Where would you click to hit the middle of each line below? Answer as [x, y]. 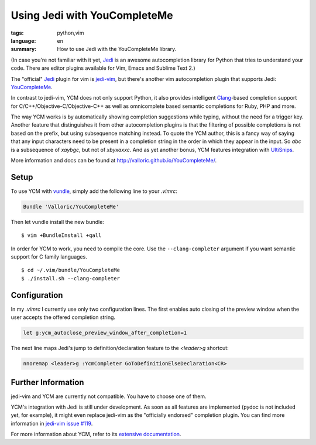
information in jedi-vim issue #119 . [52, 423]
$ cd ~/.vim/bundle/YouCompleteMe [71, 270]
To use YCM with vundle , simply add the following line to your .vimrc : [94, 191]
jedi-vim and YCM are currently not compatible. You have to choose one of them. [109, 396]
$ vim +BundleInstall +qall [61, 235]
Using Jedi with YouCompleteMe [92, 15]
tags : [17, 33]
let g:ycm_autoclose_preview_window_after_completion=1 [105, 333]
